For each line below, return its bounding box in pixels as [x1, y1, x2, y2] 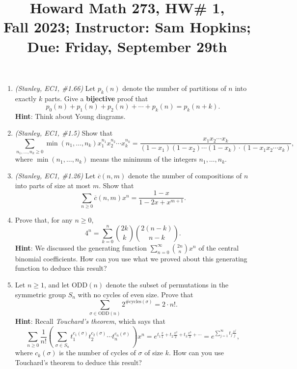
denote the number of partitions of [122, 83, 226, 93]
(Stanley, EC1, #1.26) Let [15, 170, 96, 180]
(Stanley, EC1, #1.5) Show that [15, 127, 113, 138]
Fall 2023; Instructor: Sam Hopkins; [3, 17, 251, 37]
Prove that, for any [15, 214, 73, 225]
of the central [198, 242, 239, 253]
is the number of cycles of [59, 347, 136, 358]
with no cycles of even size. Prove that [78, 289, 193, 299]
